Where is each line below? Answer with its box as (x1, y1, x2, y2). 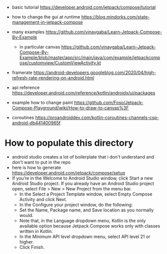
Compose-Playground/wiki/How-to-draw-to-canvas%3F (11, 105, 129, 110)
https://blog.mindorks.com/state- (81, 14, 150, 19)
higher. (19, 238, 34, 244)
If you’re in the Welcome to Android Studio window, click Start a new (11, 175, 153, 181)
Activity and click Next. (19, 196, 67, 202)
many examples (11, 29, 44, 34)
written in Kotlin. (19, 228, 53, 234)
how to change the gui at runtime (11, 14, 80, 19)
